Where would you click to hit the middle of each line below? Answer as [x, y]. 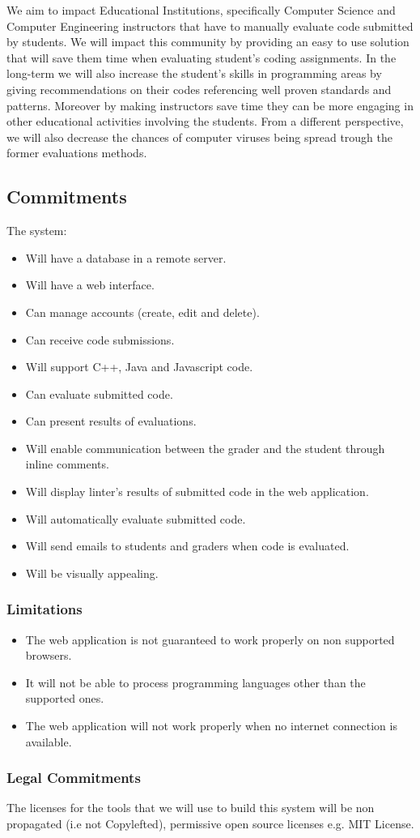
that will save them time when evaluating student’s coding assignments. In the [202, 57]
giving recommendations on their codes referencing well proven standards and [199, 89]
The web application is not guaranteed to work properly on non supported [210, 639]
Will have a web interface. [90, 285]
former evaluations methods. [77, 153]
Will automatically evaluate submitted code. [136, 518]
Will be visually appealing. [92, 573]
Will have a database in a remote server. [126, 257]
